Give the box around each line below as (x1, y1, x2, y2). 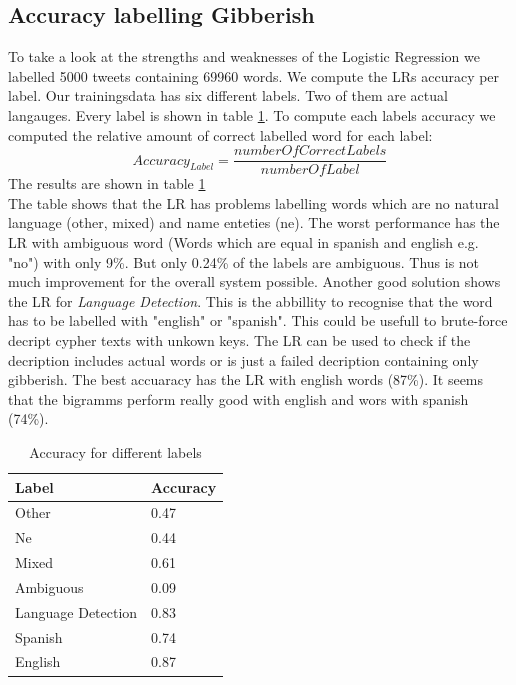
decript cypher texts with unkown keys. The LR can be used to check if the (8, 329, 471, 350)
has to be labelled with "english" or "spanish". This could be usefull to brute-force (8, 310, 508, 331)
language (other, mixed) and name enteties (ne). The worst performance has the (8, 212, 500, 233)
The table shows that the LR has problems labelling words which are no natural (8, 192, 499, 213)
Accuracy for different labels (29, 441, 202, 462)
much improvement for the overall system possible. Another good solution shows (8, 271, 501, 292)
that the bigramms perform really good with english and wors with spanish (8, 388, 469, 409)
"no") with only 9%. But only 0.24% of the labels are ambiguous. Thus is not (8, 251, 480, 272)
